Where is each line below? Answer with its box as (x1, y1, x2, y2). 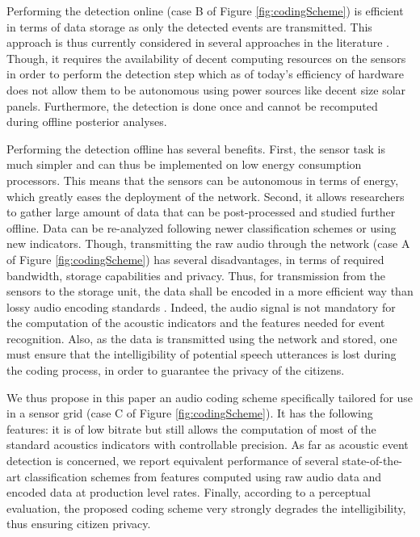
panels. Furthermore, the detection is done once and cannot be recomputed (6, 97, 378, 114)
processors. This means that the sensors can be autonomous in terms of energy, (6, 171, 399, 188)
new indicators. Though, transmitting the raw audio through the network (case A (6, 235, 410, 252)
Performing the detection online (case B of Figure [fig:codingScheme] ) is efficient (6, 2, 404, 19)
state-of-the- (342, 452, 403, 469)
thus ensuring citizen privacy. (6, 515, 151, 532)
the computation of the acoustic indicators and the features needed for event (6, 314, 385, 331)
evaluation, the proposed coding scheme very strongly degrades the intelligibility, (6, 499, 406, 516)
